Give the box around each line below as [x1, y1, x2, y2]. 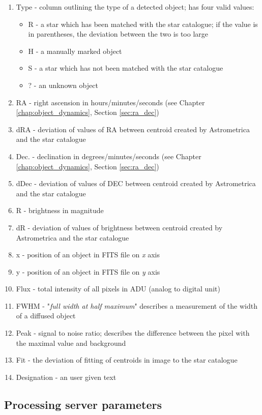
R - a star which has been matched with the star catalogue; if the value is [28, 18, 258, 29]
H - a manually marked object [28, 45, 122, 56]
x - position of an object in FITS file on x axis [16, 249, 160, 260]
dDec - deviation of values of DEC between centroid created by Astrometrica [16, 178, 256, 189]
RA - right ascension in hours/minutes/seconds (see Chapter [16, 97, 205, 107]
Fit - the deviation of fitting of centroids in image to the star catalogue [16, 354, 238, 365]
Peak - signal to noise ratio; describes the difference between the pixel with [16, 328, 250, 338]
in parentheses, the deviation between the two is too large [28, 28, 208, 39]
